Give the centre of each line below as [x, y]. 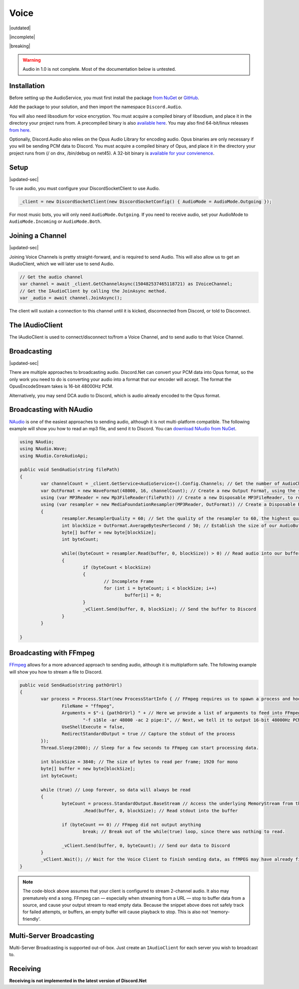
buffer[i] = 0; [143, 595]
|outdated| [20, 28]
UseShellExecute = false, [93, 727]
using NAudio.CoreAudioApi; [54, 456]
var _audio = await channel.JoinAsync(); [71, 298]
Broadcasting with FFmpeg [52, 653]
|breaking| [20, 46]
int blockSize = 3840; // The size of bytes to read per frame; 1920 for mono [139, 762]
